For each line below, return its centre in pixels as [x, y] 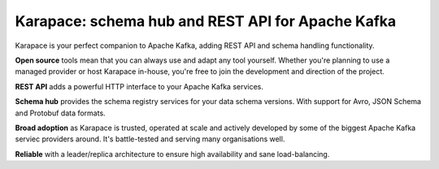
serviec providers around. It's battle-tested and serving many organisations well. [150, 139]
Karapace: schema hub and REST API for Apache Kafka [206, 21]
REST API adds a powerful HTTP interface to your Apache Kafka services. [139, 86]
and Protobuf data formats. [60, 113]
